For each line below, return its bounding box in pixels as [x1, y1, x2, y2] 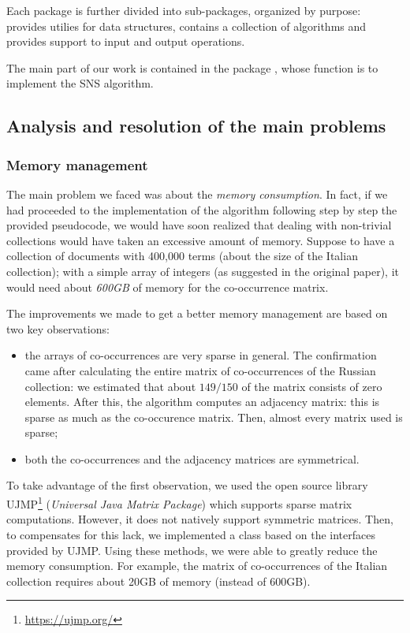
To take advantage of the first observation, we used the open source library [6, 477, 368, 493]
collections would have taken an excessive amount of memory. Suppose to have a [6, 232, 395, 248]
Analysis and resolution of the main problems [6, 114, 386, 138]
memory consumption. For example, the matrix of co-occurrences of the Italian [6, 557, 388, 574]
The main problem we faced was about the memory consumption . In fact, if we [6, 185, 388, 202]
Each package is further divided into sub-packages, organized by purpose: [6, 2, 361, 18]
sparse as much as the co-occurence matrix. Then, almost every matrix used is [24, 408, 403, 425]
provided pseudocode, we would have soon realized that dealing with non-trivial [6, 217, 392, 233]
